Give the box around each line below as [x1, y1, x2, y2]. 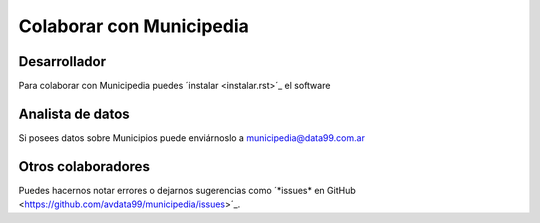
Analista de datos [18, 105, 130, 122]
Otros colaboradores [18, 158, 150, 175]
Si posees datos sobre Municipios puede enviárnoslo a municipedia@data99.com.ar [18, 131, 365, 144]
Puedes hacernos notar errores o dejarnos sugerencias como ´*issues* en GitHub [18, 184, 356, 196]
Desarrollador [18, 53, 107, 70]
